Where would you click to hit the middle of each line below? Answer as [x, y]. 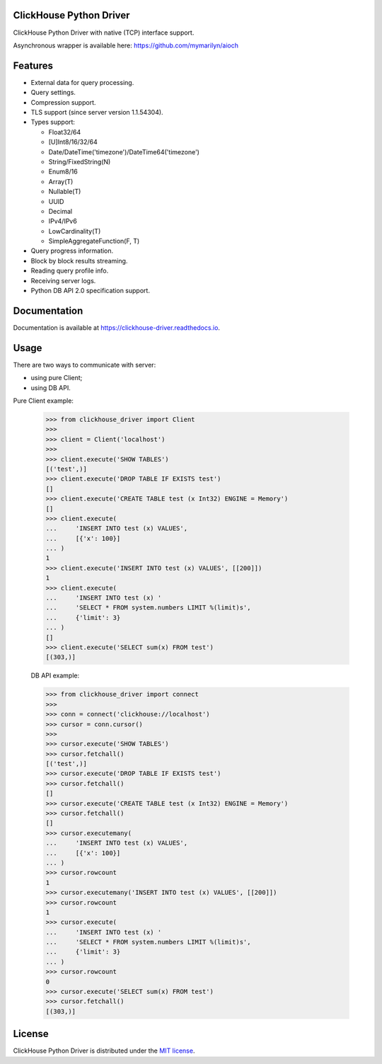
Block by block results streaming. [79, 261]
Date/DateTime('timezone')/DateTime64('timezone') [124, 151]
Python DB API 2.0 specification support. [90, 291]
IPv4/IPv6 [63, 221]
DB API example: [55, 675]
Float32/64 [65, 132]
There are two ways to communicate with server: [85, 365]
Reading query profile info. [70, 271]
